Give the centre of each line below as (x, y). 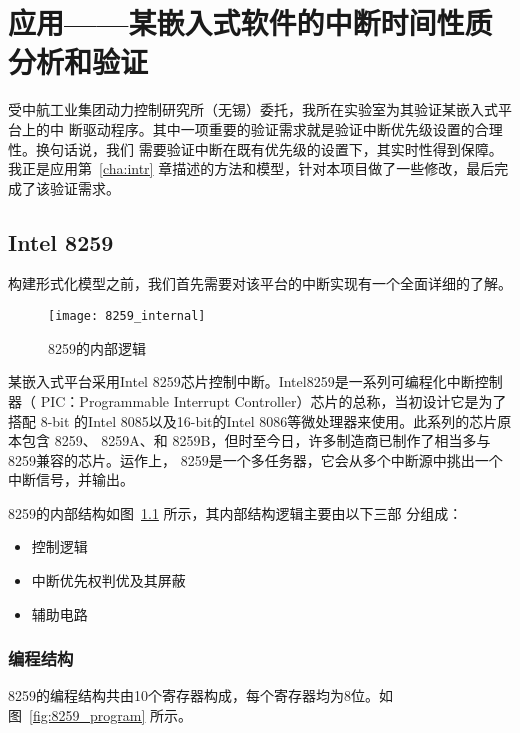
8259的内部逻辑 (97, 347)
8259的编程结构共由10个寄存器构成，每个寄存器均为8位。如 (200, 695)
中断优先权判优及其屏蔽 (108, 580)
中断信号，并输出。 (71, 479)
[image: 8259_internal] (127, 316)
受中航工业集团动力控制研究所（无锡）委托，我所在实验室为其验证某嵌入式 (253, 109)
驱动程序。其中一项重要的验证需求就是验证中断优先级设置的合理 (292, 128)
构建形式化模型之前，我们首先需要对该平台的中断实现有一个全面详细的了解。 (260, 283)
